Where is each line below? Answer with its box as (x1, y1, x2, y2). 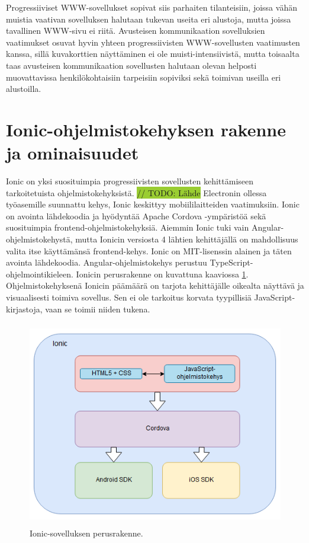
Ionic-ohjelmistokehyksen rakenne (6, 117, 287, 141)
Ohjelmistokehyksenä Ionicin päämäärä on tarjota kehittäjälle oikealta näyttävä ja (6, 279, 304, 292)
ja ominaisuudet (6, 140, 139, 165)
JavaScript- (254, 291, 295, 303)
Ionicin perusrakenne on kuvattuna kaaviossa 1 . (76, 267, 249, 280)
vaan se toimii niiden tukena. (45, 302, 150, 315)
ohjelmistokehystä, (6, 233, 73, 245)
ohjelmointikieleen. (6, 267, 73, 280)
